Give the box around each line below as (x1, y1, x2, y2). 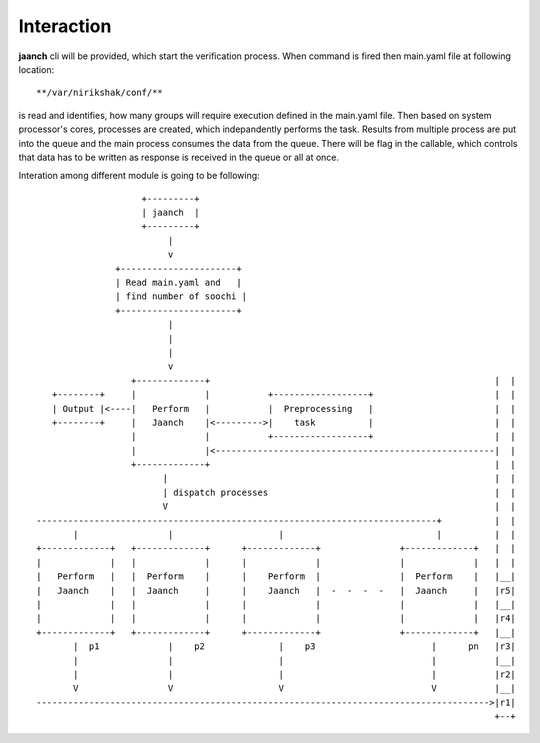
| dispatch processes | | (162, 486, 517, 498)
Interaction (18, 15, 112, 37)
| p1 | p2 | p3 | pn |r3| (73, 641, 517, 652)
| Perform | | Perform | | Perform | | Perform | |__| (36, 571, 517, 582)
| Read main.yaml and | (115, 277, 242, 289)
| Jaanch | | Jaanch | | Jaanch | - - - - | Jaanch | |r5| (36, 585, 517, 596)
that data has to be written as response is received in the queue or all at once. (18, 151, 340, 163)
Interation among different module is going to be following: (18, 170, 260, 182)
